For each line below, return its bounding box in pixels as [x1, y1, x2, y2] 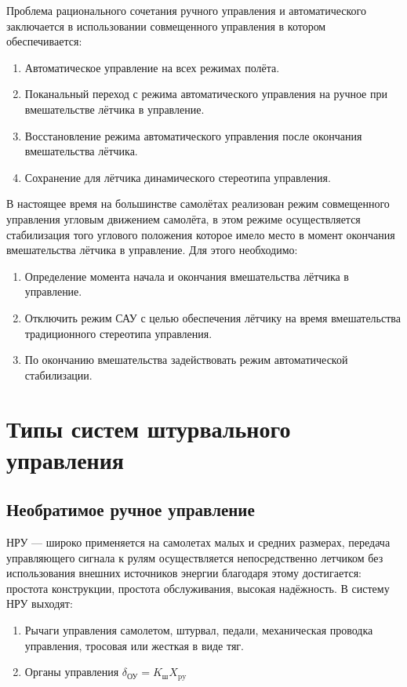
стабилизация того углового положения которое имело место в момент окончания [6, 226, 395, 242]
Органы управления [24, 663, 119, 680]
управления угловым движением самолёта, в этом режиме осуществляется [6, 210, 361, 227]
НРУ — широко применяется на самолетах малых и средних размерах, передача [6, 534, 391, 551]
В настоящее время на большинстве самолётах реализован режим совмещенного [6, 195, 390, 212]
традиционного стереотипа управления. [24, 325, 213, 341]
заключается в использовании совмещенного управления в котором [6, 17, 326, 34]
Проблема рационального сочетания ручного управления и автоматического [6, 2, 367, 18]
